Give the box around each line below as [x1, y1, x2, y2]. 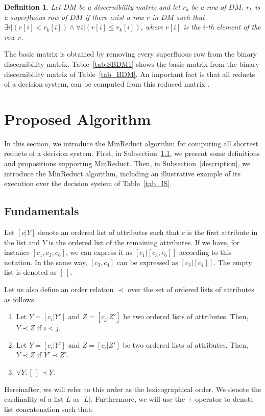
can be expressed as [116, 256, 178, 267]
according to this [179, 247, 232, 257]
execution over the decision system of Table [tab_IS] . [4, 178, 172, 189]
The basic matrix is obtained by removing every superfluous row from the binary [4, 48, 257, 59]
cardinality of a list [4, 394, 64, 404]
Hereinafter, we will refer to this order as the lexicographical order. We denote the [4, 383, 261, 394]
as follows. [4, 294, 36, 304]
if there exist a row [85, 11, 144, 22]
